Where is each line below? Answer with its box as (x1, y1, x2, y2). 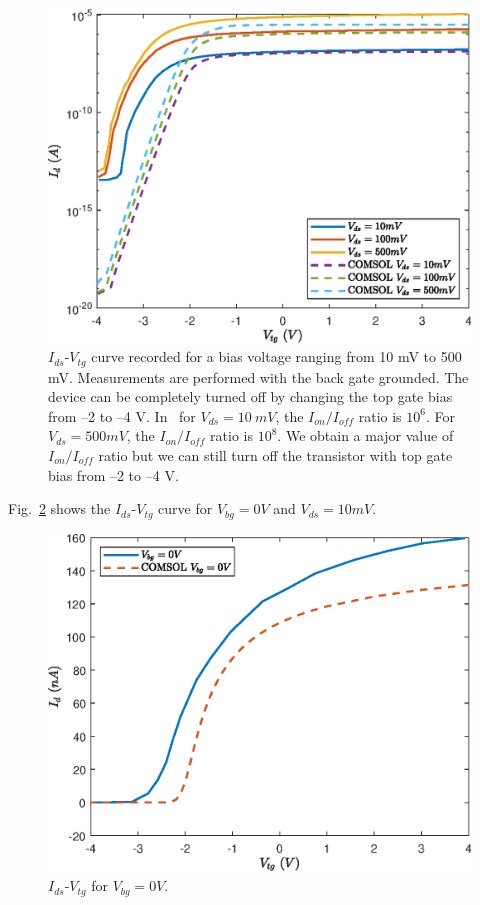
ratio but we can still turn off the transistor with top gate (98, 444, 453, 465)
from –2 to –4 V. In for (48, 405, 196, 426)
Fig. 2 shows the (8, 498, 111, 519)
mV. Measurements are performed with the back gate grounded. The (48, 366, 469, 387)
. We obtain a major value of (277, 425, 454, 446)
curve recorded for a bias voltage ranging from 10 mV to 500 (91, 346, 462, 367)
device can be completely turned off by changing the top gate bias (48, 386, 453, 407)
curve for (158, 498, 213, 519)
